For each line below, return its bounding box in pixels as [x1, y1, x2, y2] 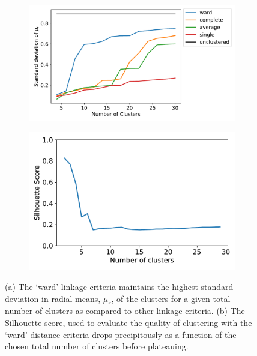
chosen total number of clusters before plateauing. [5, 340, 189, 352]
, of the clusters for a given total [111, 292, 231, 304]
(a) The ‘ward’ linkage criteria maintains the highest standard [5, 280, 234, 293]
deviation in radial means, [5, 292, 101, 304]
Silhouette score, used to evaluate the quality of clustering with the [5, 316, 252, 328]
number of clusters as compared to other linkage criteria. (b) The [5, 304, 245, 317]
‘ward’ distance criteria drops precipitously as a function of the [5, 328, 237, 340]
